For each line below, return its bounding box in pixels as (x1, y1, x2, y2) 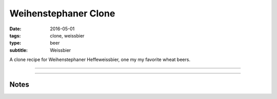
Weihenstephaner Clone (9, 8, 115, 19)
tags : (9, 32, 21, 38)
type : (9, 40, 22, 46)
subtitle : (9, 47, 28, 53)
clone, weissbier (50, 32, 85, 38)
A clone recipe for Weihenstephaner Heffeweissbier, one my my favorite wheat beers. (9, 56, 191, 63)
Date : (9, 26, 22, 32)
